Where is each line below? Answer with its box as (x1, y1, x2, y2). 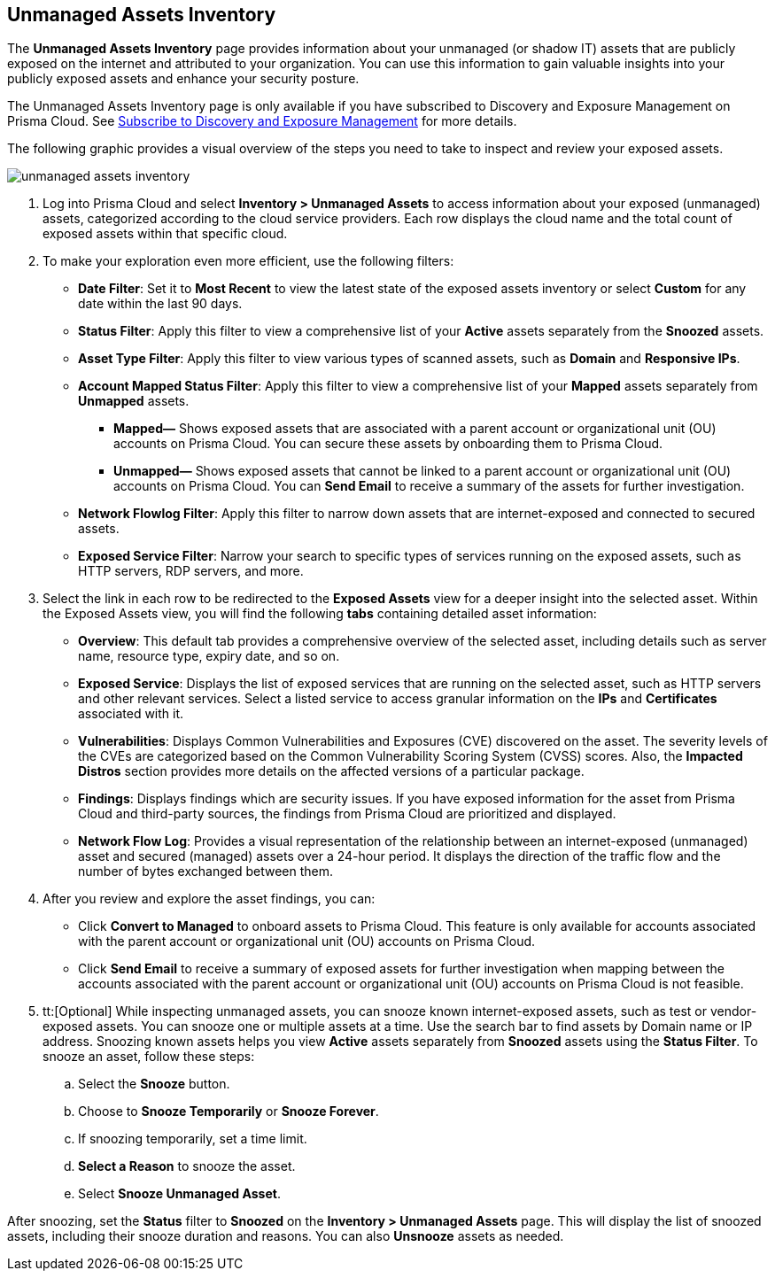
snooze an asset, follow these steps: (43, 1049, 255, 1065)
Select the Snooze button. (78, 1076, 230, 1092)
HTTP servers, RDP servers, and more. (78, 563, 304, 579)
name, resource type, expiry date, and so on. (78, 648, 340, 664)
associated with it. (78, 706, 184, 722)
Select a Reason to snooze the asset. (78, 1158, 296, 1174)
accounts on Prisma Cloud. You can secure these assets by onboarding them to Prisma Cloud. (113, 436, 663, 452)
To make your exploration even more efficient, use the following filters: (43, 253, 454, 269)
